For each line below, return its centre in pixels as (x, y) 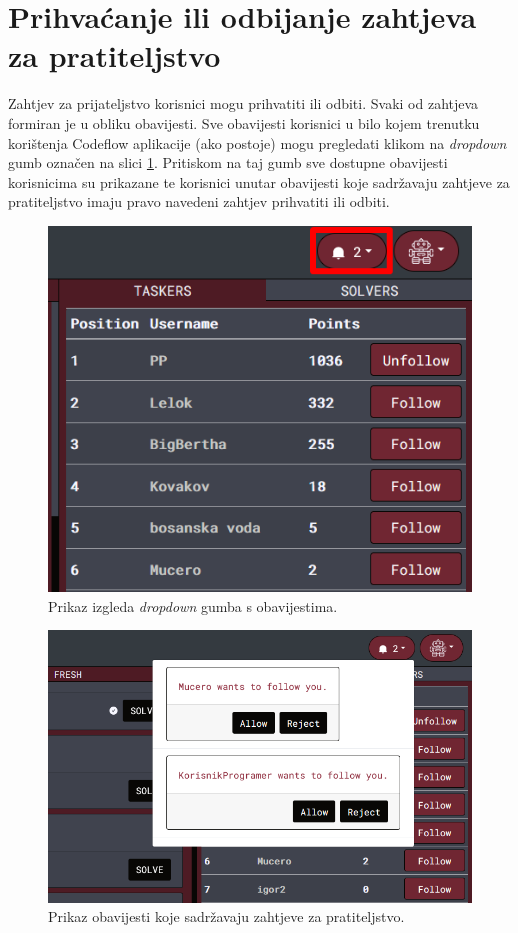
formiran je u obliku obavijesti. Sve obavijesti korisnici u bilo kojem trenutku (244, 122)
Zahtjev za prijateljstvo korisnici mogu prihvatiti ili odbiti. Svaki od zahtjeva (243, 103)
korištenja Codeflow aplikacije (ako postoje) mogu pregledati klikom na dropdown (257, 142)
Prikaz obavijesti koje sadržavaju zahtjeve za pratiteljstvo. (226, 916)
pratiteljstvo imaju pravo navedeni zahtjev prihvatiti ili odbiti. (199, 201)
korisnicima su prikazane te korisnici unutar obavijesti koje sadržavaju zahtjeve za (259, 181)
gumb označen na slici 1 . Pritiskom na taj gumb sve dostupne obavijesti (228, 162)
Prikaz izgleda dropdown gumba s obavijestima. (193, 605)
